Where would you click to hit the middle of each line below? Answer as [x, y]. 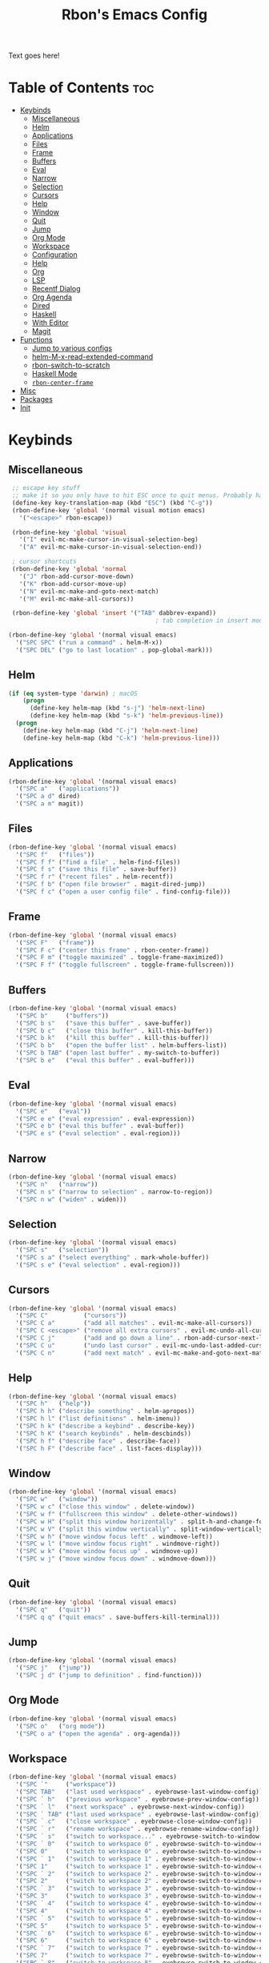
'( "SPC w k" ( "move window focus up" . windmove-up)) [107, 1552]
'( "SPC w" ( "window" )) [57, 1499]
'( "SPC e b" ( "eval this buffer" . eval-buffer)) [100, 1126]
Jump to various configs [72, 348]
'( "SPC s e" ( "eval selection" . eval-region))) [98, 1265]
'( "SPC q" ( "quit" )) [53, 1610]
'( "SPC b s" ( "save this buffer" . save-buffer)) [104, 1023]
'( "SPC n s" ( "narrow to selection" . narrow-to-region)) [114, 1192]
